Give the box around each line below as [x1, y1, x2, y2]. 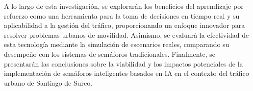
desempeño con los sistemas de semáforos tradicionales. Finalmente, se [4, 48, 216, 59]
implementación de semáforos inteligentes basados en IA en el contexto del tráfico [4, 68, 249, 78]
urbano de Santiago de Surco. [4, 77, 93, 88]
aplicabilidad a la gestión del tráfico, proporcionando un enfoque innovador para [4, 20, 245, 30]
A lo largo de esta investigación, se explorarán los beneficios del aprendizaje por [4, 1, 244, 11]
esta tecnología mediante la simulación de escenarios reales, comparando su [4, 39, 229, 49]
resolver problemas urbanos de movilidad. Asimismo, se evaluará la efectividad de [4, 29, 249, 40]
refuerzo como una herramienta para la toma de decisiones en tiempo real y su [4, 10, 240, 21]
